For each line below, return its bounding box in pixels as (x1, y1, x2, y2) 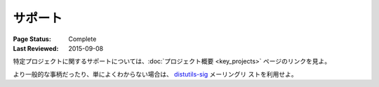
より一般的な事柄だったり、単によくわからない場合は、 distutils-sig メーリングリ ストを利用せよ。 (13, 70, 298, 78)
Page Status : (13, 35, 52, 43)
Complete (68, 35, 97, 43)
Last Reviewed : (13, 44, 59, 52)
